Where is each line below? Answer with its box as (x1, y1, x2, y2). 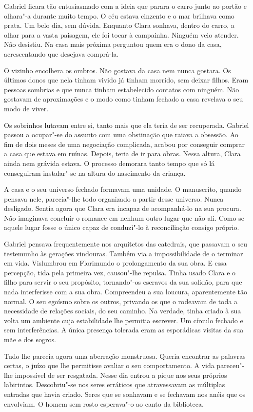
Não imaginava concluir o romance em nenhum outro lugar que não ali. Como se (4, 212, 244, 223)
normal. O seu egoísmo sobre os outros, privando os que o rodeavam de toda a (4, 296, 237, 306)
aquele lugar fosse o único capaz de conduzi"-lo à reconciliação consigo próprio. (4, 222, 239, 232)
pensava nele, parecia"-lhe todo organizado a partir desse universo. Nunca (4, 193, 224, 204)
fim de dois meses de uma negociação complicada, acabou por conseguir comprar (4, 139, 245, 149)
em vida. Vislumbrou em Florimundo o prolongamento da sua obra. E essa (4, 258, 227, 268)
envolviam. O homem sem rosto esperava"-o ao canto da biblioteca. (4, 398, 204, 409)
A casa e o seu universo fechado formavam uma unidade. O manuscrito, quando (4, 184, 242, 194)
